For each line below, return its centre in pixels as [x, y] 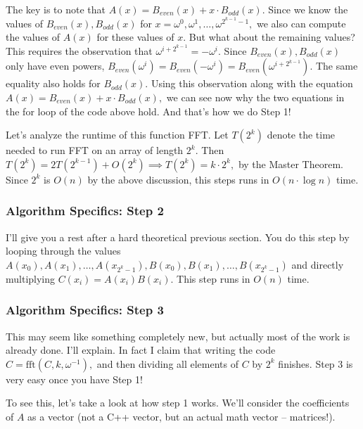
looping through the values [63, 251]
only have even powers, [55, 66]
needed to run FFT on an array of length [95, 150]
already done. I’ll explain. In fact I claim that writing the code [141, 350]
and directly [318, 264]
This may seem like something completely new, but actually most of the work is [178, 336]
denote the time [301, 135]
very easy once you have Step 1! [74, 379]
